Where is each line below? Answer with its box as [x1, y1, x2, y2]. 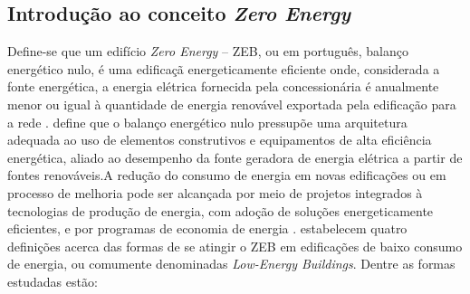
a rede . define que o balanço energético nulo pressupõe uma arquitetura [7, 112, 408, 131]
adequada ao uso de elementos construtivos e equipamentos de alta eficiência [7, 130, 432, 149]
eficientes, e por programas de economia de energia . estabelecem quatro [7, 219, 408, 238]
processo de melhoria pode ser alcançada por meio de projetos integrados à [7, 183, 423, 202]
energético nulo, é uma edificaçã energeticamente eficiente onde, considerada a [7, 59, 440, 78]
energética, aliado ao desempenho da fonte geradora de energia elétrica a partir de [7, 147, 463, 166]
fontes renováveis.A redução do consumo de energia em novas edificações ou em [7, 166, 446, 185]
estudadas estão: [7, 271, 98, 290]
